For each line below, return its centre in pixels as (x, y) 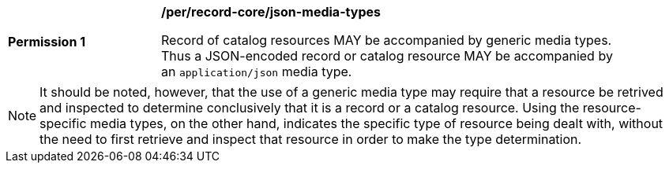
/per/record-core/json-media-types (271, 12)
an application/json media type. (257, 72)
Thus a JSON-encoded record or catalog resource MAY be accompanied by (387, 56)
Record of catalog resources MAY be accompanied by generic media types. (387, 40)
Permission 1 (47, 42)
